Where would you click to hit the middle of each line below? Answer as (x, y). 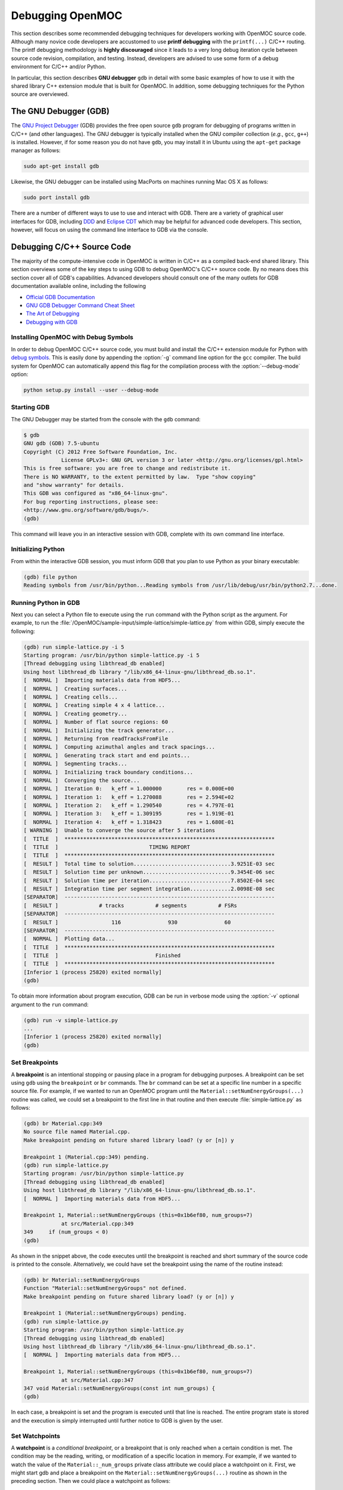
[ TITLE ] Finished (102, 956)
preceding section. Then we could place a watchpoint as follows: (91, 1481)
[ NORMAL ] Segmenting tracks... (75, 764)
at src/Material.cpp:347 (97, 1380)
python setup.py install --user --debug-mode (91, 390)
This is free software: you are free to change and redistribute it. (127, 468)
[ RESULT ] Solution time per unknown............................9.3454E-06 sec (149, 872)
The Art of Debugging (53, 313)
